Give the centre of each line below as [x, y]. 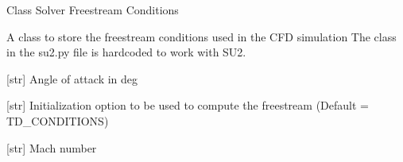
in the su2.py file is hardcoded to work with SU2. [126, 52]
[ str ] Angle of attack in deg [72, 78]
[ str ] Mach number [52, 147]
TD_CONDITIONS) [58, 120]
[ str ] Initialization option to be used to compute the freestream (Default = [188, 105]
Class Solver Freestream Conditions [93, 10]
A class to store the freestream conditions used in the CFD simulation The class [201, 36]
